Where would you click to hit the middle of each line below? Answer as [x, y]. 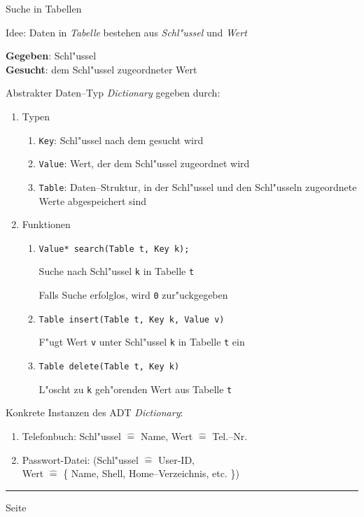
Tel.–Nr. [230, 435]
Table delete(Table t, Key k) [109, 367]
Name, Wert [167, 435]
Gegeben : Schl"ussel [51, 56]
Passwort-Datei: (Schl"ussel [80, 459]
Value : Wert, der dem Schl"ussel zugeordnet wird [144, 163]
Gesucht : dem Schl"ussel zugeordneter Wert [101, 69]
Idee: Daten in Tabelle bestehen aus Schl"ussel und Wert [126, 32]
